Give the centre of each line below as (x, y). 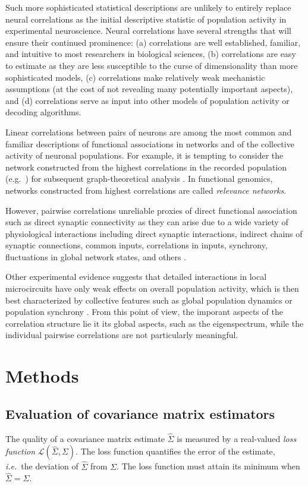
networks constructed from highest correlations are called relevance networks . (146, 190)
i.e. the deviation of (42, 466)
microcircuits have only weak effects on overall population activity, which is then (152, 288)
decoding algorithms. (43, 112)
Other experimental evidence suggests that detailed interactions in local (136, 277)
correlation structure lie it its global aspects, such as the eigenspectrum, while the (155, 323)
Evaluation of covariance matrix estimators (140, 413)
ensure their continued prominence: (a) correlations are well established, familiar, (153, 42)
